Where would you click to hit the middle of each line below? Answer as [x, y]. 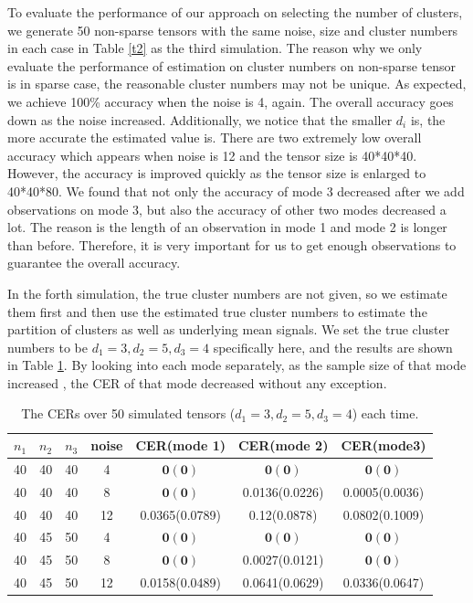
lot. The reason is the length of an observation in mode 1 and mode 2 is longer [227, 227]
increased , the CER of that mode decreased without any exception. [197, 382]
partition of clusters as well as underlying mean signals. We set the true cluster [229, 329]
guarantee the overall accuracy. [94, 263]
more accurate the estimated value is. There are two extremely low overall [215, 138]
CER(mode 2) [283, 445]
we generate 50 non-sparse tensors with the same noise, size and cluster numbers [233, 30]
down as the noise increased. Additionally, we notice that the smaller [200, 119]
